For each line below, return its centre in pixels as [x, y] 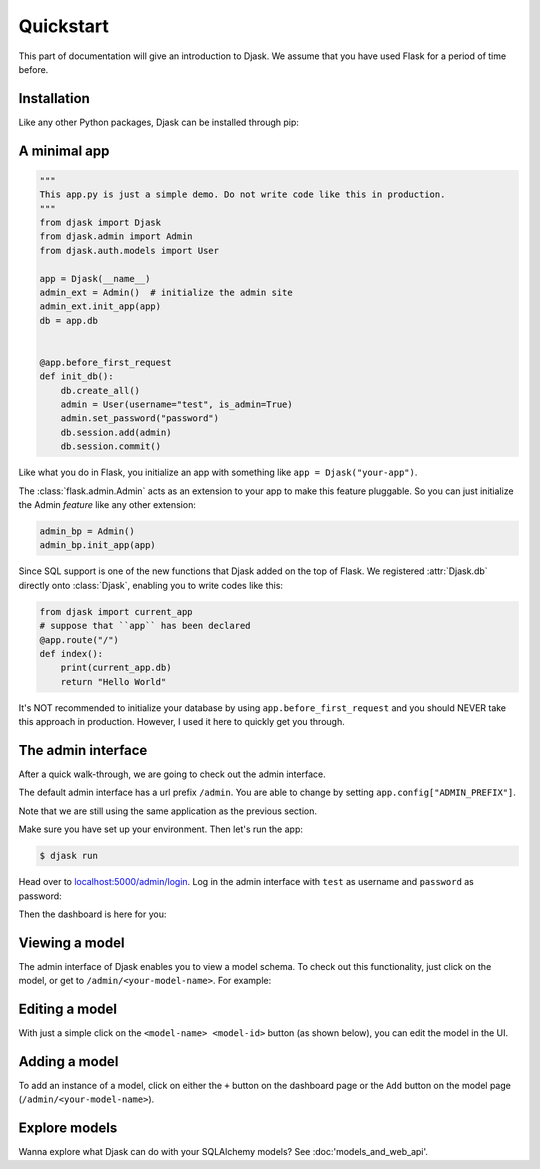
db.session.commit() [111, 446]
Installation [54, 98]
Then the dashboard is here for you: [92, 914]
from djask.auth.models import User [129, 250]
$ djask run [69, 856]
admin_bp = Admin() [87, 531]
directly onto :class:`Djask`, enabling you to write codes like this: [151, 585]
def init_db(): [76, 376]
